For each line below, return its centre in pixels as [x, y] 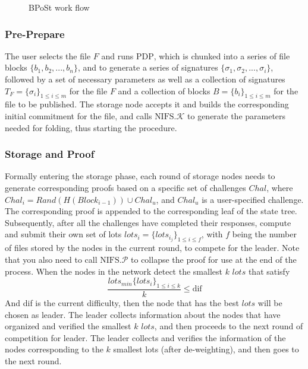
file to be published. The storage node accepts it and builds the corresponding [147, 104]
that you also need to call [51, 260]
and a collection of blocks [164, 90]
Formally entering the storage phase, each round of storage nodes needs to [140, 176]
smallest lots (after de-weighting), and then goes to [206, 349]
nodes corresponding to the [54, 349]
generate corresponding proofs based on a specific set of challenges [125, 187]
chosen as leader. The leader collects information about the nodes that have [143, 314]
